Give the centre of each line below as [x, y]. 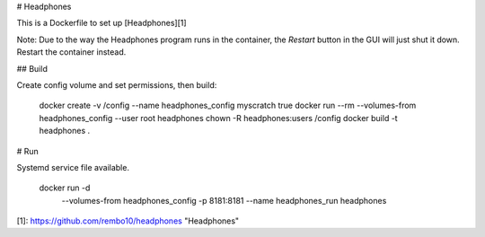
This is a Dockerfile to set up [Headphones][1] [102, 23]
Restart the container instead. [71, 52]
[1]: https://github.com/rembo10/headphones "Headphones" [128, 221]
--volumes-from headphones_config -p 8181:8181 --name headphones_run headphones [224, 200]
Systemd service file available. [73, 167]
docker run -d [65, 188]
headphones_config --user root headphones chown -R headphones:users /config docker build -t [219, 118]
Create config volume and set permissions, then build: [117, 84]
